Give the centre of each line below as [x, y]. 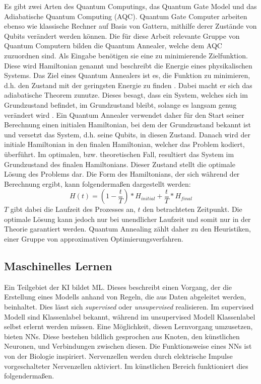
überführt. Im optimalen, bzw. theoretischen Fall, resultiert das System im [119, 154]
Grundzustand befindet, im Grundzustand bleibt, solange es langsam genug [120, 104]
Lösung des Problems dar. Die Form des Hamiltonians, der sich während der [122, 174]
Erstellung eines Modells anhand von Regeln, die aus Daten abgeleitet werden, [125, 297]
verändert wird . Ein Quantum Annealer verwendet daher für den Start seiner [124, 114]
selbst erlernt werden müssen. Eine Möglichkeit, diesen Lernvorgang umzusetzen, [128, 326]
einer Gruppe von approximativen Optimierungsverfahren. [94, 239]
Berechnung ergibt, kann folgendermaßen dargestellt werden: [97, 183]
